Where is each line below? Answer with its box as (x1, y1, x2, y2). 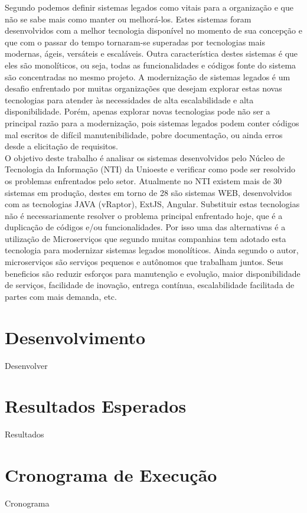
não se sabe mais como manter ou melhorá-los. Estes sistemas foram (5, 12, 252, 25)
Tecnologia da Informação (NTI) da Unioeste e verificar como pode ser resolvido (5, 163, 295, 175)
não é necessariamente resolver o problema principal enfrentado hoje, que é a (5, 209, 283, 221)
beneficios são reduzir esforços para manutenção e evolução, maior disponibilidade (5, 267, 301, 279)
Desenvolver (5, 359, 48, 371)
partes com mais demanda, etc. (5, 290, 117, 302)
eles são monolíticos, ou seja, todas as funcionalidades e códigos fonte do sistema (5, 58, 296, 71)
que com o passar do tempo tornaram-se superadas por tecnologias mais (5, 35, 265, 48)
